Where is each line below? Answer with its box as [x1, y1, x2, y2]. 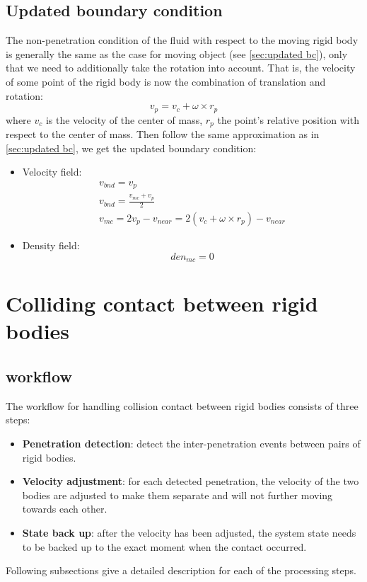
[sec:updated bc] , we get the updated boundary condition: [6, 140, 257, 155]
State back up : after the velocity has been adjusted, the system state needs [22, 525, 356, 540]
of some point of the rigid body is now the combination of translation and [6, 74, 326, 89]
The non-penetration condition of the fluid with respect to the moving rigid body [6, 33, 359, 47]
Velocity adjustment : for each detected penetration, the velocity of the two [22, 474, 359, 489]
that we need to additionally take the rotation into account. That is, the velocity [6, 60, 356, 75]
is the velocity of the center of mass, [45, 112, 203, 127]
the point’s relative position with [217, 112, 359, 127]
